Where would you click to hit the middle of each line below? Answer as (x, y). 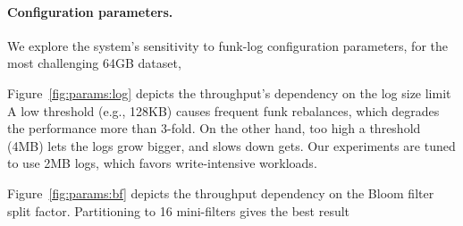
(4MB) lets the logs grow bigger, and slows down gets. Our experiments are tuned (231, 145)
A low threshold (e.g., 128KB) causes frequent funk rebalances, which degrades (223, 110)
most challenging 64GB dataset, (94, 63)
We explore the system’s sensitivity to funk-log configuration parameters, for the (227, 45)
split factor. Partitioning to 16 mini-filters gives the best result (179, 210)
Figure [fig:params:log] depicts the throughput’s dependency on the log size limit (229, 92)
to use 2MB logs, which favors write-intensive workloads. (162, 163)
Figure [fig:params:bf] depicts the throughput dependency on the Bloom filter (221, 193)
